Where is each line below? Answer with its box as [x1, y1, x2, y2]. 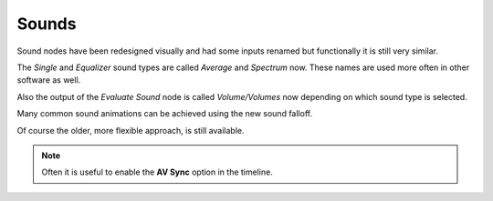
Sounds [16, 14, 77, 34]
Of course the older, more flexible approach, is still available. [16, 125, 246, 136]
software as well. [16, 75, 81, 85]
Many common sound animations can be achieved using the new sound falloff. [16, 108, 313, 119]
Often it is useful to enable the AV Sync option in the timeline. [41, 166, 273, 177]
